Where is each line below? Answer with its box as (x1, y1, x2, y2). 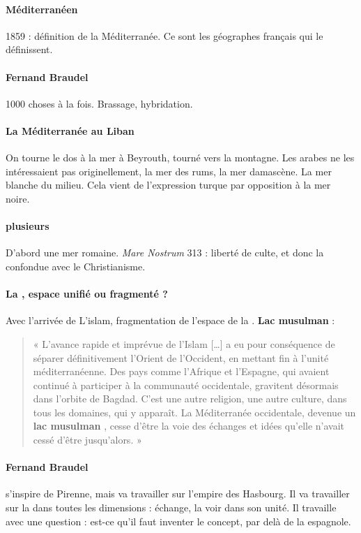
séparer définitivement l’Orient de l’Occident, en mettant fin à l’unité (33, 350, 329, 365)
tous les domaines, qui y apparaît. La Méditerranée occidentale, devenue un (33, 404, 356, 419)
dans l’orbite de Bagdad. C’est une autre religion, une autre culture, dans (33, 391, 347, 406)
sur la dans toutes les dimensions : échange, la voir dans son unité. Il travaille (6, 500, 337, 515)
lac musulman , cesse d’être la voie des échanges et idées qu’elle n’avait (33, 418, 345, 433)
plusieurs (6, 219, 49, 233)
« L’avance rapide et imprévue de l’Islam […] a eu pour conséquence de (33, 336, 335, 351)
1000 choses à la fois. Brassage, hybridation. (6, 96, 193, 110)
